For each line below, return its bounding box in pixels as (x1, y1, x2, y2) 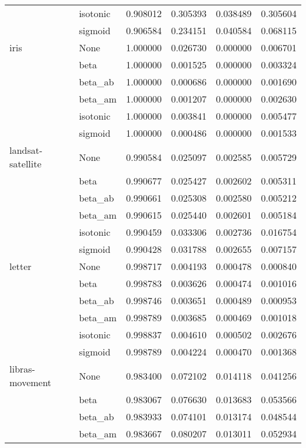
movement (9, 375, 52, 389)
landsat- (9, 143, 43, 157)
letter (9, 259, 32, 273)
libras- (9, 362, 35, 375)
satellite (9, 157, 42, 170)
